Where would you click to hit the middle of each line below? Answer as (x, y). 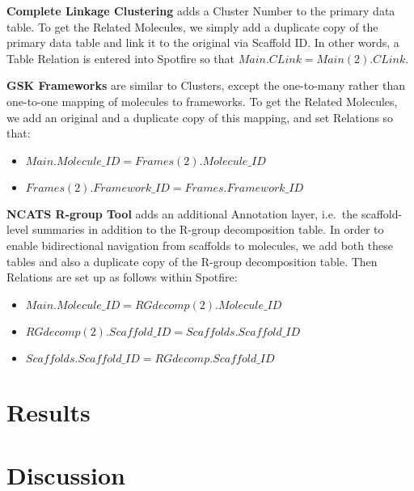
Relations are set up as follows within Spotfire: (122, 277)
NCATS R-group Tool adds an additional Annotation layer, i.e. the (182, 213)
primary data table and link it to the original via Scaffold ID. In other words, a (203, 42)
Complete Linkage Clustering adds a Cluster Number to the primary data (201, 11)
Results (49, 411)
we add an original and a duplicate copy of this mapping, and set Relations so (200, 117)
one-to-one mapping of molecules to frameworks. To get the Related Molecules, (202, 101)
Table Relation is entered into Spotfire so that (120, 58)
